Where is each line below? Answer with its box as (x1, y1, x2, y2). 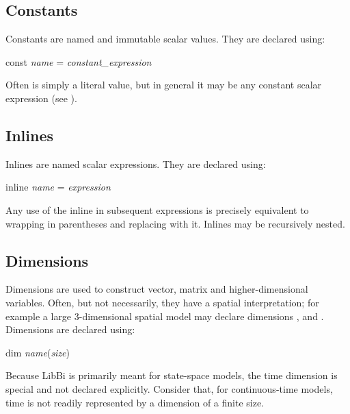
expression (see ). (5, 90, 77, 105)
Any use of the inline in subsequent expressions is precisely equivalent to (5, 202, 309, 217)
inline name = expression (5, 180, 111, 194)
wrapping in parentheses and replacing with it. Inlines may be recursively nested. (5, 216, 345, 230)
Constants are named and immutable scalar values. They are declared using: (5, 32, 325, 46)
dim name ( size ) (5, 345, 70, 359)
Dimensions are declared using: (5, 322, 135, 337)
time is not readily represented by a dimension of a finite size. (5, 395, 265, 409)
